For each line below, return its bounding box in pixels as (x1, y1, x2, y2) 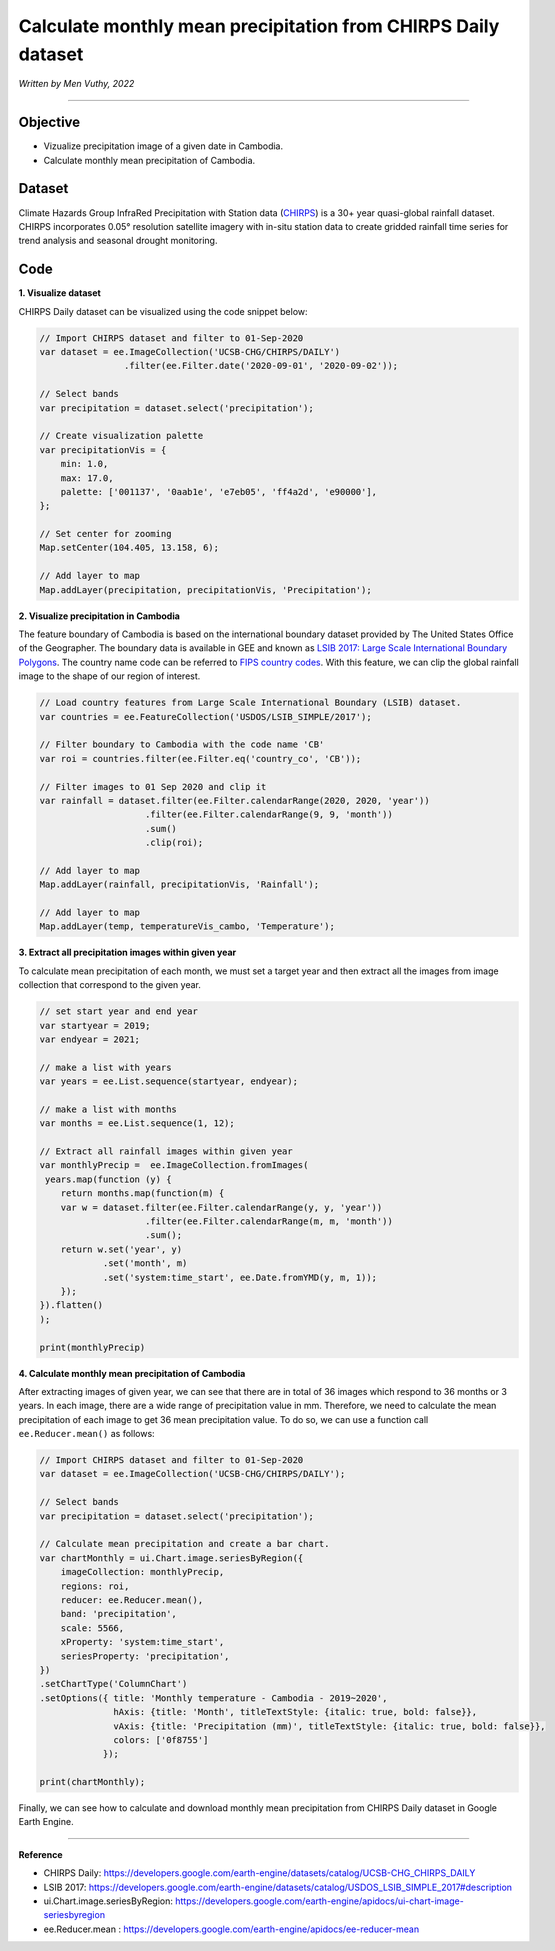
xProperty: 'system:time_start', (60, 1636, 225, 1648)
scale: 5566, (60, 1622, 125, 1634)
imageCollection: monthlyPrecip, (60, 1566, 225, 1578)
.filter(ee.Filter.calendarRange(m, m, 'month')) (145, 1216, 394, 1227)
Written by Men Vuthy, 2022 (18, 78, 135, 90)
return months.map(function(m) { (60, 1188, 225, 1199)
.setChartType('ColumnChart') (39, 1678, 188, 1690)
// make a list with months (39, 1103, 177, 1115)
